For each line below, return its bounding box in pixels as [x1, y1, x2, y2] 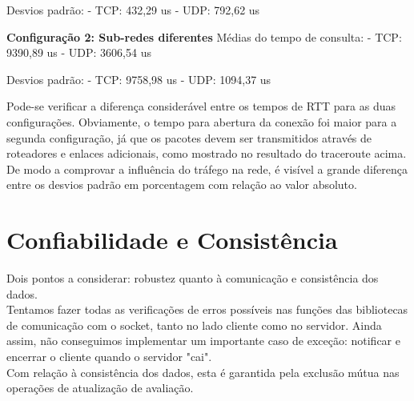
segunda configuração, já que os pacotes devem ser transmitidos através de [6, 129, 372, 146]
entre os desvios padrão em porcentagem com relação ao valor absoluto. [6, 176, 357, 193]
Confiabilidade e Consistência [6, 223, 338, 256]
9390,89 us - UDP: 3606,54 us [6, 44, 151, 61]
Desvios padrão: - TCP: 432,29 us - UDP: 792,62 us [6, 2, 260, 18]
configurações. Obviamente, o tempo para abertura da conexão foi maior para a [6, 113, 397, 130]
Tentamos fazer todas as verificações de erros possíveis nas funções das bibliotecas [6, 301, 408, 318]
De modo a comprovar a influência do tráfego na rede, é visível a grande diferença [6, 160, 408, 177]
